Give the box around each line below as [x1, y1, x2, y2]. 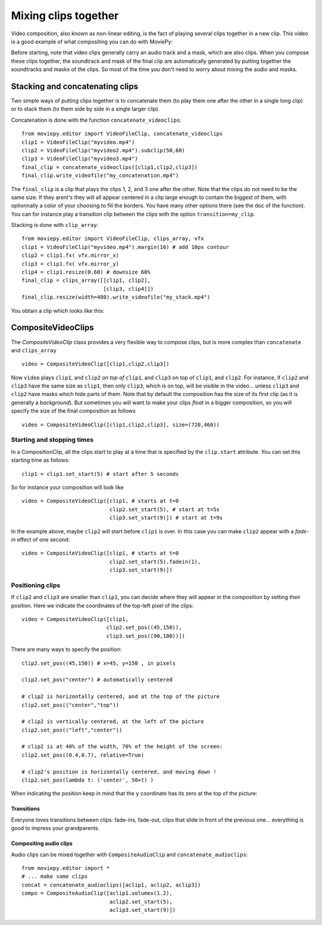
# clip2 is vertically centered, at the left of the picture [21, 718, 204, 725]
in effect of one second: [11, 536, 70, 543]
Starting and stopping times [11, 436, 94, 444]
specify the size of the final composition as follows [11, 407, 136, 414]
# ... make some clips [21, 873, 88, 880]
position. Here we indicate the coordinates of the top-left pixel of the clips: [11, 602, 194, 609]
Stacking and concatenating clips [11, 81, 138, 91]
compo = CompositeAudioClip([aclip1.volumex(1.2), [21, 890, 173, 897]
